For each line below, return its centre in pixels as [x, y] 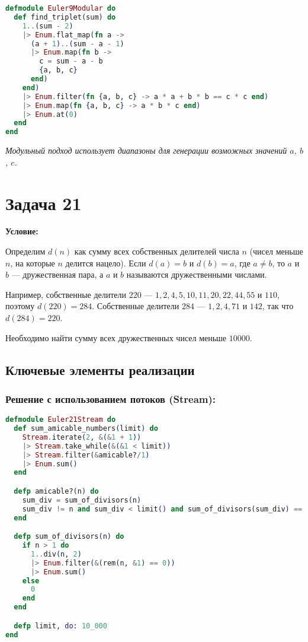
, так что [278, 306]
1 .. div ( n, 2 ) [56, 554]
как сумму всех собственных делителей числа [157, 251]
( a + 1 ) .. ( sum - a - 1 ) [77, 44]
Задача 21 [44, 203]
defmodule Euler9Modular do [61, 8]
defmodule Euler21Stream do [61, 420]
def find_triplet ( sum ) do [65, 17]
